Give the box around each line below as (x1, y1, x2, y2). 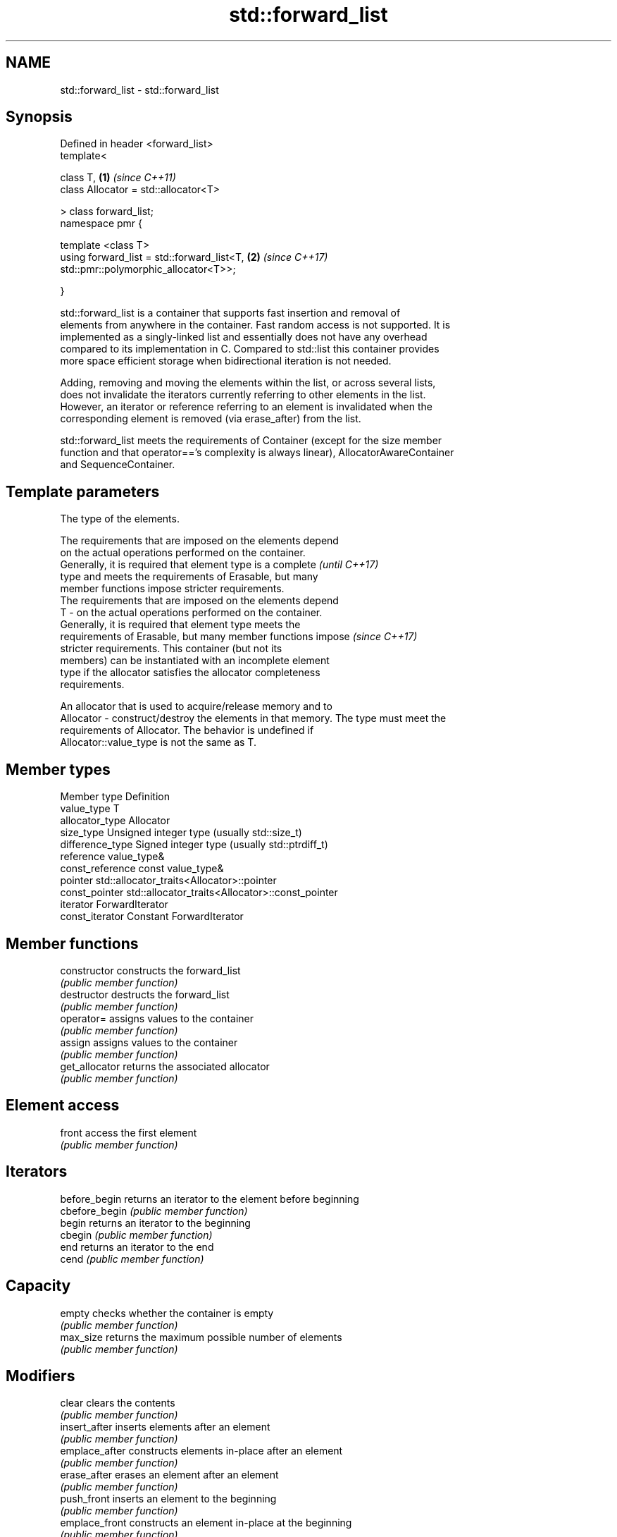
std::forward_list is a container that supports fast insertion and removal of (60, 307, 401, 319)
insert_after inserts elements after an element (60, 1421, 270, 1433)
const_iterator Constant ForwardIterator (60, 910, 244, 923)
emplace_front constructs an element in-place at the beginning (60, 1517, 352, 1529)
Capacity (6, 1277, 71, 1295)
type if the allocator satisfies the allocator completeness (60, 666, 320, 679)
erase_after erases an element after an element (60, 1469, 279, 1481)
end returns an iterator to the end (60, 1240, 214, 1253)
